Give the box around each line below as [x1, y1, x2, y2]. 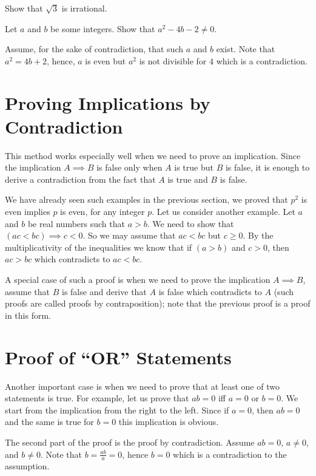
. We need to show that [147, 217, 234, 229]
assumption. [5, 460, 50, 472]
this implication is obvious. [118, 415, 219, 428]
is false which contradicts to [158, 285, 262, 297]
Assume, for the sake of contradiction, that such [5, 42, 183, 55]
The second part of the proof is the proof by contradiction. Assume [5, 435, 255, 448]
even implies [5, 205, 50, 218]
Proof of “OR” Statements [5, 344, 232, 369]
